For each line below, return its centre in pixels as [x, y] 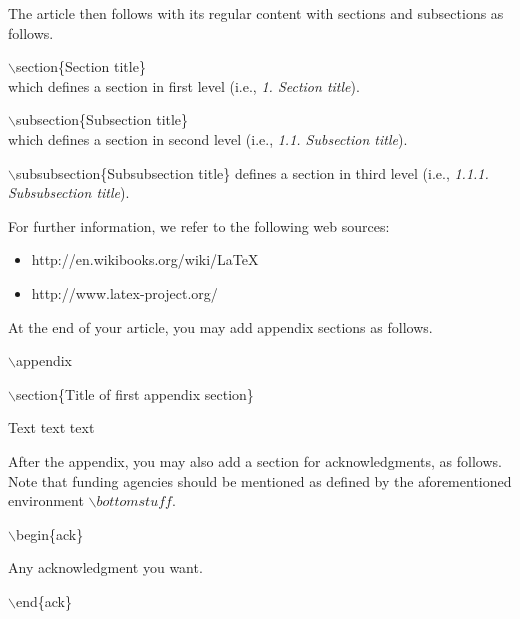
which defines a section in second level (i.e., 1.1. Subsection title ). [208, 138]
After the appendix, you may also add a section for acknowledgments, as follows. [255, 460]
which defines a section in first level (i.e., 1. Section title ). [184, 85]
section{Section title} [80, 66]
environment [46, 500]
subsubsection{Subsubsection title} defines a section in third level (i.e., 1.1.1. [252, 172]
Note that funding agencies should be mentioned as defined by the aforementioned [260, 480]
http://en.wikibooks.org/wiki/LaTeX [145, 259]
